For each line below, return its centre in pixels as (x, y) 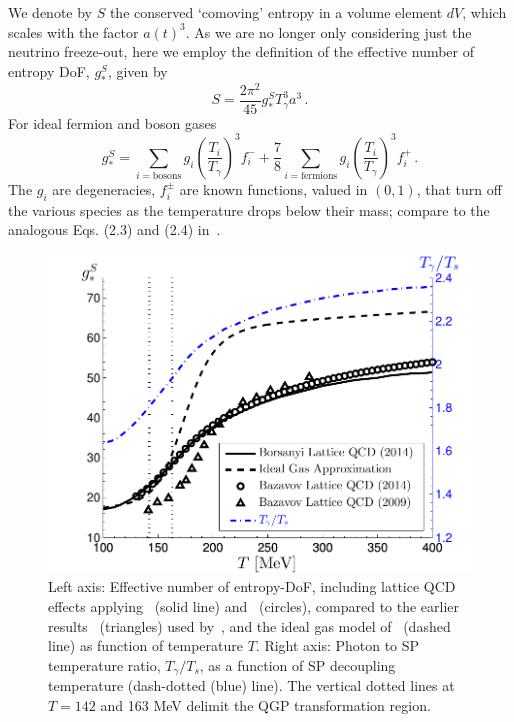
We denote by (50, 12)
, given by (137, 70)
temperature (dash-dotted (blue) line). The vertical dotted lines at (251, 685)
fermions (319, 176)
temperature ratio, (104, 664)
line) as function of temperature (146, 645)
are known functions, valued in (273, 188)
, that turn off (459, 188)
